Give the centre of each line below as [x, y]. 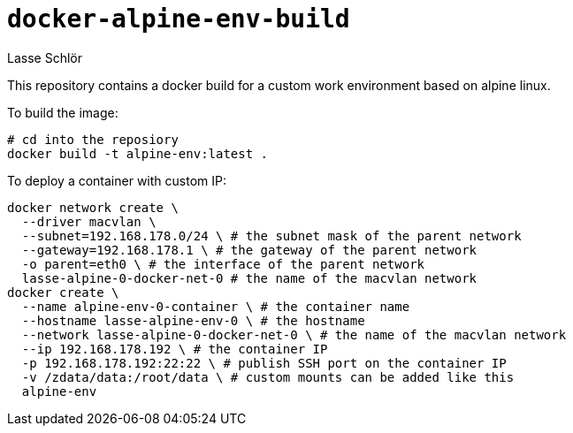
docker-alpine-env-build [179, 19]
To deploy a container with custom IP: [117, 180]
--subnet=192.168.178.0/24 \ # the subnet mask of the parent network [271, 235]
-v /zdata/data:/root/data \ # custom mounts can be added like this [268, 377]
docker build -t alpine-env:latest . [138, 153]
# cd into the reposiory [93, 139]
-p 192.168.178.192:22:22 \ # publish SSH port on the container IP [264, 363]
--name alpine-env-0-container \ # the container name [216, 306]
